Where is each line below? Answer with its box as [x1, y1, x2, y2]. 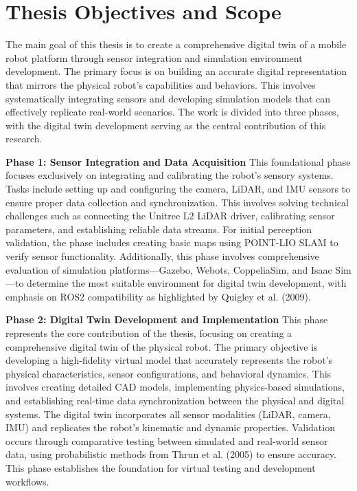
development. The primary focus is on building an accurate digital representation [5, 64, 347, 78]
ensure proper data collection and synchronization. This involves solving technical [5, 195, 349, 209]
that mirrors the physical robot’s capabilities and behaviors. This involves [5, 77, 316, 91]
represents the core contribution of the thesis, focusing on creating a [5, 326, 292, 340]
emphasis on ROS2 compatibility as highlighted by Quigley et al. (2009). [5, 289, 311, 303]
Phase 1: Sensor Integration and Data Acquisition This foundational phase [5, 154, 351, 168]
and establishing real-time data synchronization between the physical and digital [5, 393, 345, 407]
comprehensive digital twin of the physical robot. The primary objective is [5, 339, 318, 353]
